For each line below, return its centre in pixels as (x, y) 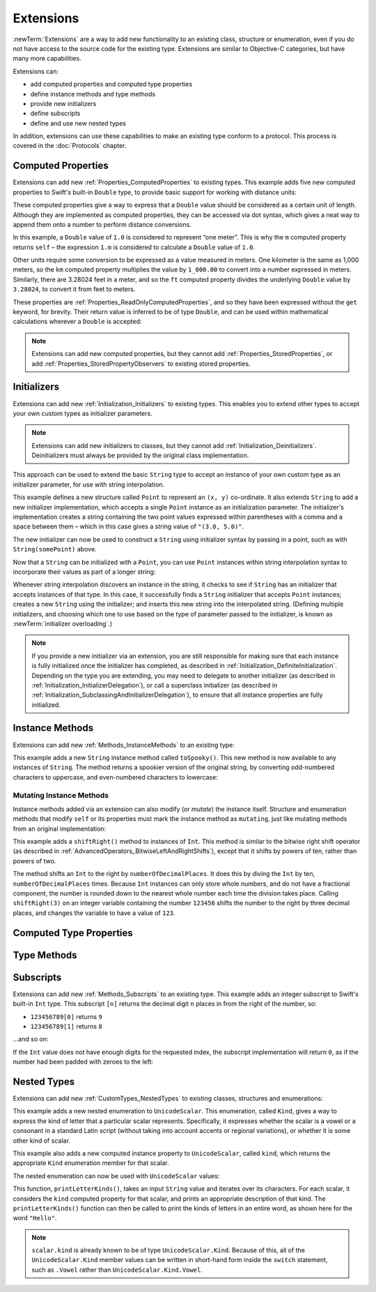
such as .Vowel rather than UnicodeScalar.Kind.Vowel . (117, 1270)
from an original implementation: (60, 829)
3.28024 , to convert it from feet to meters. (74, 289)
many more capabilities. (47, 59)
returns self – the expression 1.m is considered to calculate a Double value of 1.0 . (134, 247)
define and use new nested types (78, 123)
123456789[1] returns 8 (66, 1026)
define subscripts (55, 113)
